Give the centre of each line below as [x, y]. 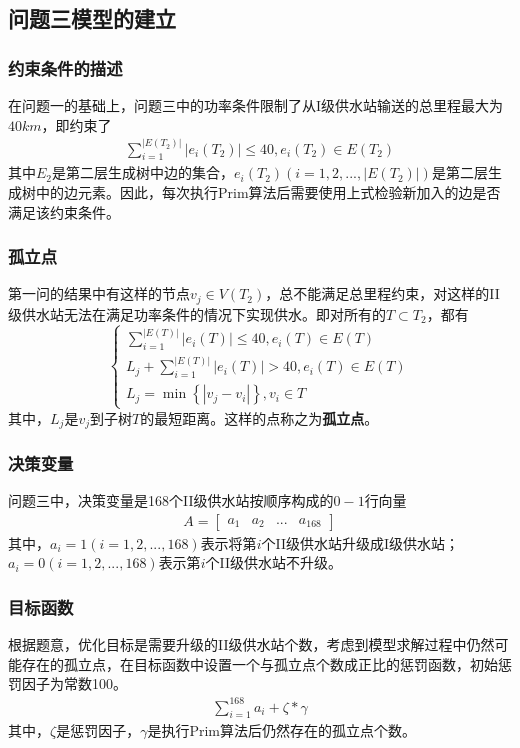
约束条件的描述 [65, 67]
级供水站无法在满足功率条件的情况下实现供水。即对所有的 [197, 313]
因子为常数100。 [74, 683]
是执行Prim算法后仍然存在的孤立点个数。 [281, 730]
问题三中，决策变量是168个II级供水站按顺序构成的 [171, 500]
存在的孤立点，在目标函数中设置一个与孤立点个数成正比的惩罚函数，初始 [259, 663]
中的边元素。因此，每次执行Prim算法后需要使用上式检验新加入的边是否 [268, 192]
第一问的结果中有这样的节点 [99, 293]
